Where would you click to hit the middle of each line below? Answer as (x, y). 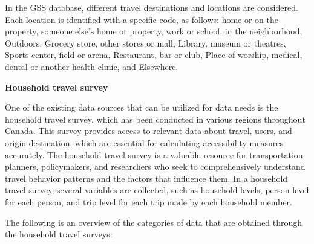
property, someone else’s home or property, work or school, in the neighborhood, (154, 31)
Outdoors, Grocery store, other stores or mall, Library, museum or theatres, (146, 43)
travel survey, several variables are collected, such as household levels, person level (157, 190)
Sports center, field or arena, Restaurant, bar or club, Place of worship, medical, (154, 55)
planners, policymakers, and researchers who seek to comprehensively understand (155, 166)
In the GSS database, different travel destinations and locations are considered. (152, 7)
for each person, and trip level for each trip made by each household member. (149, 201)
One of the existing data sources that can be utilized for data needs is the (142, 107)
